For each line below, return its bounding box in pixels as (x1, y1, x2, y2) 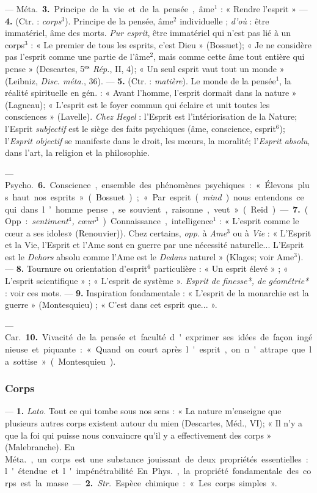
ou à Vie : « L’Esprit (233, 226, 312, 239)
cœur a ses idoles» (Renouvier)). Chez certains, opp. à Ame (5, 226, 227, 239)
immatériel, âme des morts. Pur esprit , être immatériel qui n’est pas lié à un (5, 26, 291, 39)
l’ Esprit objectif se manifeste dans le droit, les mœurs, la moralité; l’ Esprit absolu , (5, 134, 310, 147)
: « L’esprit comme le (219, 214, 299, 227)
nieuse (5, 343, 28, 356)
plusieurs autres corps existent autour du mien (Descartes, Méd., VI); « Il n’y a (5, 417, 303, 429)
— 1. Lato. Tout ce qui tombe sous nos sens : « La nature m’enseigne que (5, 404, 282, 417)
